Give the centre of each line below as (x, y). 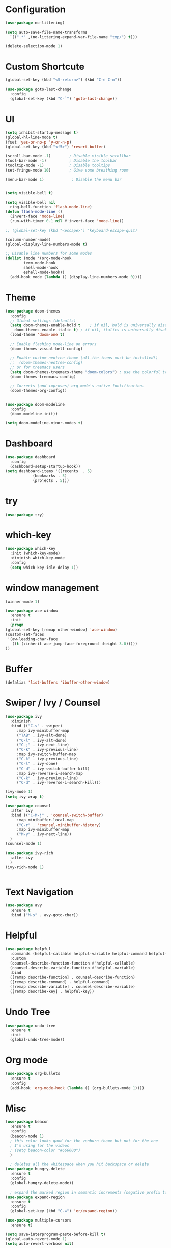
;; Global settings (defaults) (43, 321)
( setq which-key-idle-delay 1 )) (44, 568)
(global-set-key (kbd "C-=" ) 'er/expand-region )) (63, 1211)
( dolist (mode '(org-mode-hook (38, 258)
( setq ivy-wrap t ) (25, 797)
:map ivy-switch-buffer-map (46, 754)
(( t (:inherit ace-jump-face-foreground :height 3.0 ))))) (75, 644)
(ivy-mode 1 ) (19, 792)
